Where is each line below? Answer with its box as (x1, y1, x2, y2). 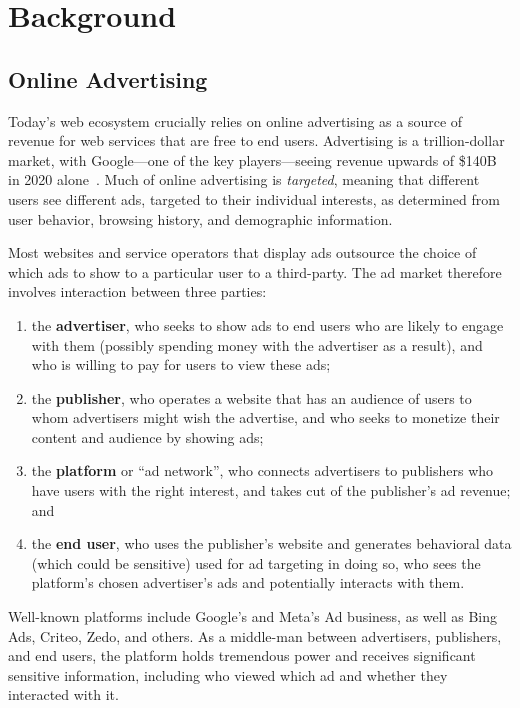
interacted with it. (8, 684, 119, 705)
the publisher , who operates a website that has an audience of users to (31, 387, 472, 408)
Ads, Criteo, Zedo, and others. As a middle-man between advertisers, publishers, (8, 625, 502, 646)
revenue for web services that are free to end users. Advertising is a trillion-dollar (8, 130, 505, 151)
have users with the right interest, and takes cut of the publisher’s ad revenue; (31, 480, 511, 501)
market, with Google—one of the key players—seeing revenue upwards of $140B (8, 149, 497, 170)
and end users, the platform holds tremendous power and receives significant (8, 645, 476, 666)
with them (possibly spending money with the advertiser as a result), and (31, 334, 483, 355)
